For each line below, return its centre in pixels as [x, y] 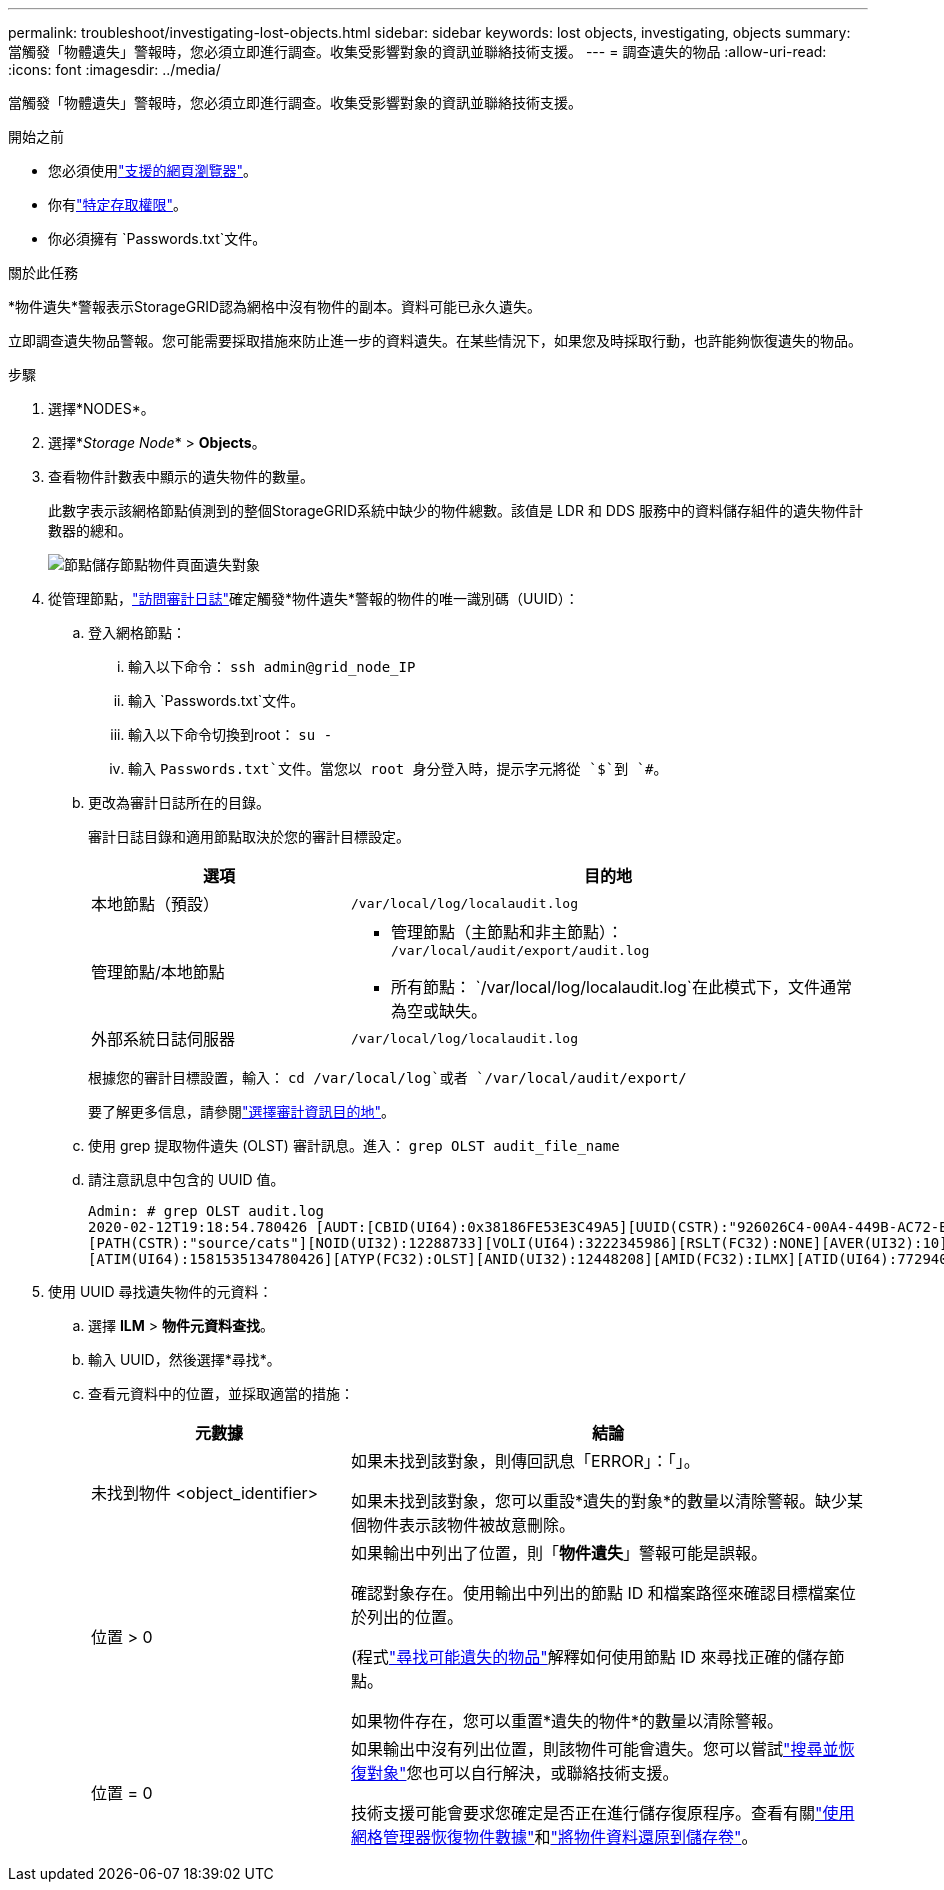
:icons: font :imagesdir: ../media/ [114, 69]
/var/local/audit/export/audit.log [520, 950]
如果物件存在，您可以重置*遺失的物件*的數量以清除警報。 [567, 1721]
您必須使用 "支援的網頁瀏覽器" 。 [153, 170]
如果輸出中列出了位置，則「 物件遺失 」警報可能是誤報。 [559, 1553]
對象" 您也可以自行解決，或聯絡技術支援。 [522, 1773]
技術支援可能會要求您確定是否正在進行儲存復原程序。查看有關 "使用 [602, 1813]
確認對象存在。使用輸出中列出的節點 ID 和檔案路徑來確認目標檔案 [595, 1593]
